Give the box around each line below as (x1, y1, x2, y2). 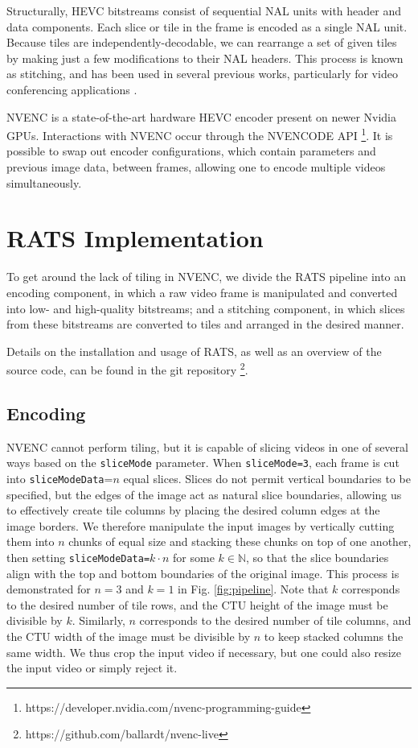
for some (173, 549, 215, 566)
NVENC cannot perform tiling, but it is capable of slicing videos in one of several (6, 438, 408, 455)
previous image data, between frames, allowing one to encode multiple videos (6, 159, 386, 175)
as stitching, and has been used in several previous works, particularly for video (6, 65, 398, 82)
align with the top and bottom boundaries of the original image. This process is (6, 564, 400, 581)
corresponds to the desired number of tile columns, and (139, 612, 412, 629)
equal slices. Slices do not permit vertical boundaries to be (123, 469, 411, 486)
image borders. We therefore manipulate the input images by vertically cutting (6, 517, 395, 534)
